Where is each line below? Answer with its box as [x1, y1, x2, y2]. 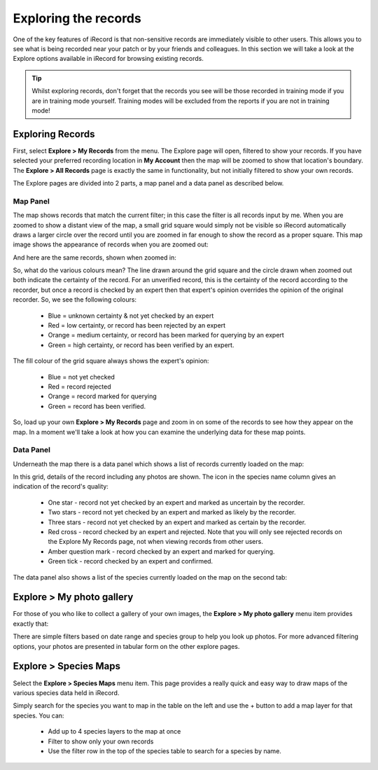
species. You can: [13, 711, 64, 720]
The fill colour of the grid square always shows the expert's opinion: [13, 357, 209, 365]
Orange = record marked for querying [48, 392, 157, 400]
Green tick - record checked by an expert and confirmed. [48, 557, 213, 566]
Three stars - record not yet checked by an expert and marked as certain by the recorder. [48, 518, 307, 526]
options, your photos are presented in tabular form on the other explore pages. [13, 642, 240, 650]
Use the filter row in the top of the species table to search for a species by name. [48, 746, 281, 755]
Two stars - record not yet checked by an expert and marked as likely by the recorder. [48, 508, 296, 517]
